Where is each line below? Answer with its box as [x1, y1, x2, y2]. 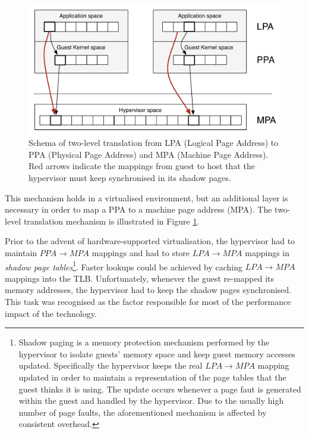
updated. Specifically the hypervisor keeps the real [18, 359, 203, 372]
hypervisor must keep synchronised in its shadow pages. [29, 171, 231, 183]
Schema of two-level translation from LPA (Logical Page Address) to [29, 136, 279, 149]
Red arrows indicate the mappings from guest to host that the [29, 160, 255, 172]
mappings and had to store [92, 246, 190, 258]
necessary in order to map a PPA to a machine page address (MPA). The [5, 203, 272, 216]
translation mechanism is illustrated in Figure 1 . [23, 214, 200, 227]
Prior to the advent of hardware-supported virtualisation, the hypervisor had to [5, 235, 295, 247]
